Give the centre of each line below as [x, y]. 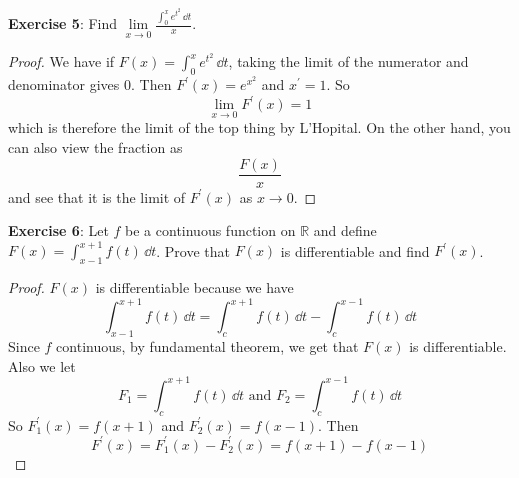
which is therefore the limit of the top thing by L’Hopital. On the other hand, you [259, 127]
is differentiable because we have [194, 287]
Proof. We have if [61, 61]
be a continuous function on [210, 230]
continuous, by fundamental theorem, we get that [207, 346]
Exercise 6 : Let [58, 230]
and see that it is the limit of [97, 196]
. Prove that [193, 250]
